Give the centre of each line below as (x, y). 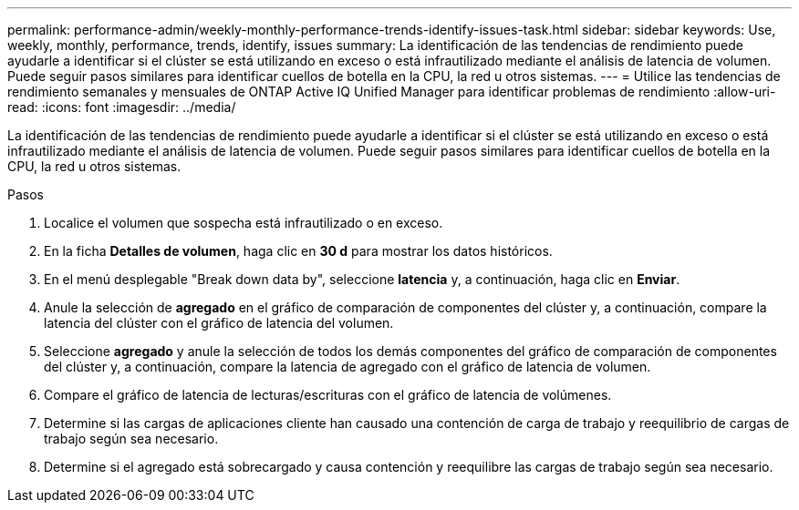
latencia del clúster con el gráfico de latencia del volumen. (219, 323)
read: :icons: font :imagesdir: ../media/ (122, 107)
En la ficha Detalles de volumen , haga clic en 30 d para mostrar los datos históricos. (298, 251)
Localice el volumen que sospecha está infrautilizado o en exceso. (244, 223)
